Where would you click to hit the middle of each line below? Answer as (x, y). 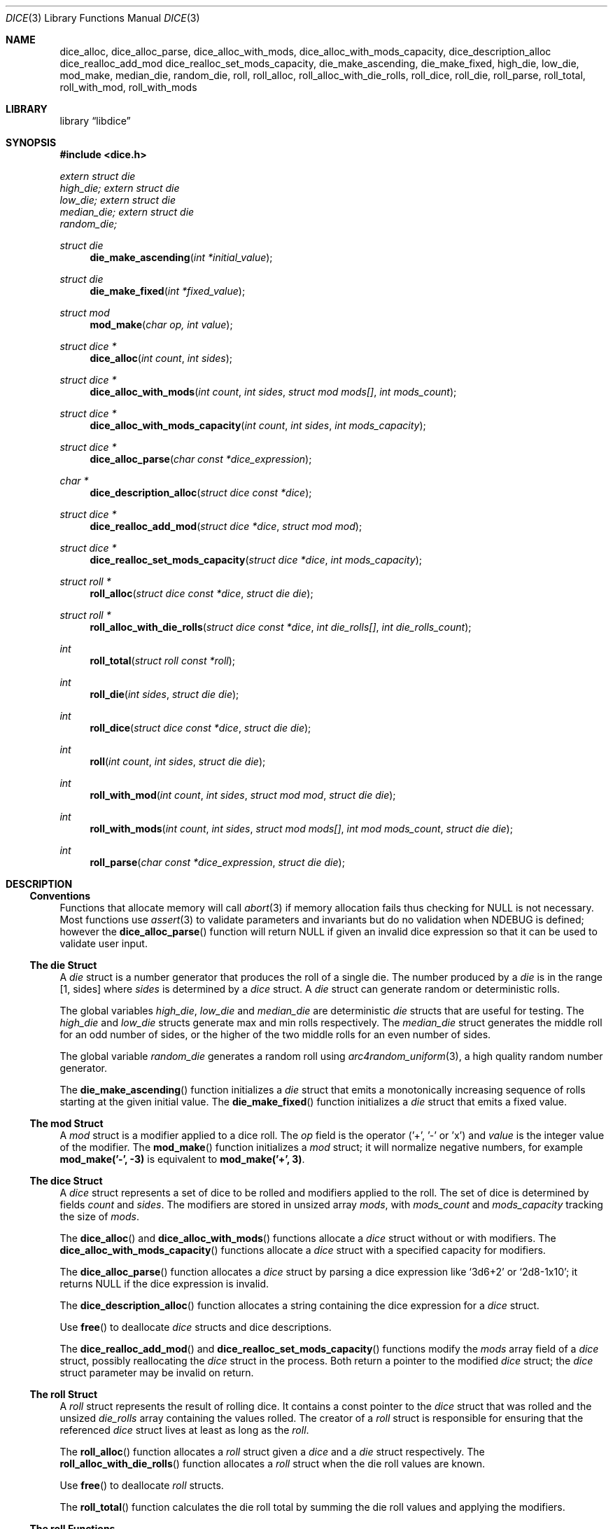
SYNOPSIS (31, 142)
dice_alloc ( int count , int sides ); (161, 358)
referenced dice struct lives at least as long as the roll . (184, 1430)
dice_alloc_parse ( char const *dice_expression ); (201, 459)
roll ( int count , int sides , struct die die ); (178, 761)
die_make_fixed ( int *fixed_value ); (168, 291)
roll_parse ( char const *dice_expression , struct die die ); (217, 862)
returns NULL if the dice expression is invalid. (164, 1284)
